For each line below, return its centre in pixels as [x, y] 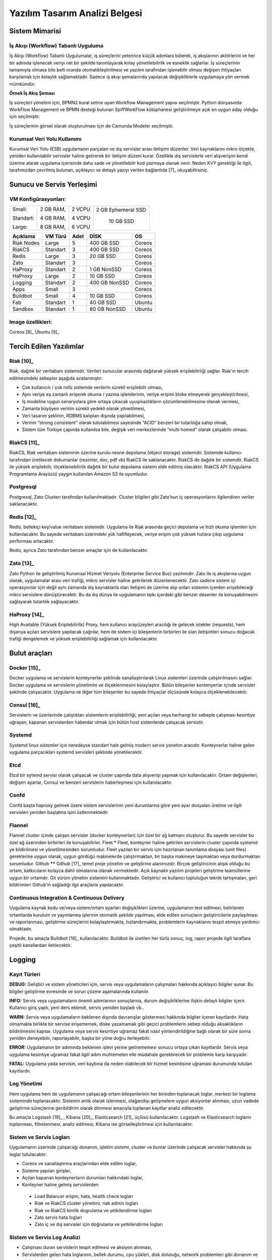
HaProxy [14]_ [27, 614]
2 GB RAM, [53, 209]
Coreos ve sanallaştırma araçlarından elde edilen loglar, [79, 1164]
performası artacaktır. [32, 541]
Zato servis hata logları [58, 1217]
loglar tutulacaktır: [28, 1154]
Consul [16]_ [25, 705]
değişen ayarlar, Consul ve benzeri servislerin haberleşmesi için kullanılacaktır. [91, 782]
